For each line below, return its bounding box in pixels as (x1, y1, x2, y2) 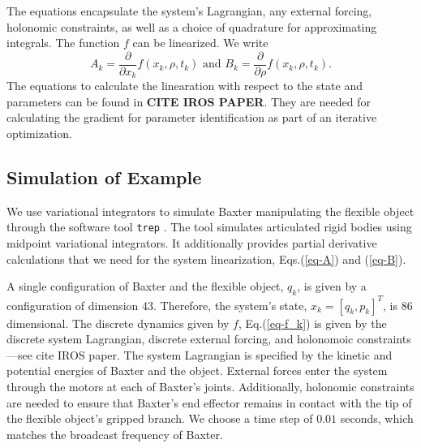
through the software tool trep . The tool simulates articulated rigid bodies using (6, 218, 412, 235)
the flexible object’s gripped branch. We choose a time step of (6, 410, 313, 427)
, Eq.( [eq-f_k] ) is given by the (238, 314, 387, 331)
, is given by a (297, 278, 367, 295)
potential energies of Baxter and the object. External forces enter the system (6, 362, 388, 379)
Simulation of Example (6, 165, 202, 190)
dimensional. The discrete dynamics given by (6, 314, 230, 331)
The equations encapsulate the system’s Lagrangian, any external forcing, (6, 2, 372, 19)
